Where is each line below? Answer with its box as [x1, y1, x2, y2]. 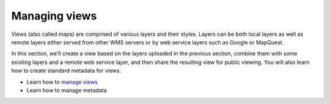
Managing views [11, 9, 97, 23]
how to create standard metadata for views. [11, 67, 122, 74]
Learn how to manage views [26, 78, 98, 85]
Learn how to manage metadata [26, 86, 107, 94]
